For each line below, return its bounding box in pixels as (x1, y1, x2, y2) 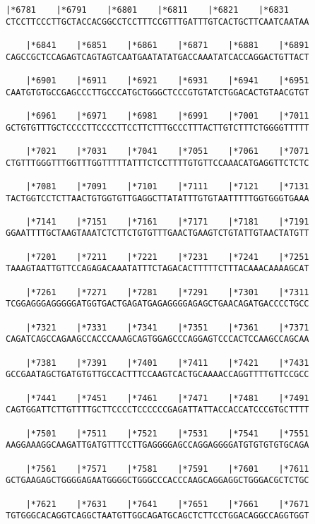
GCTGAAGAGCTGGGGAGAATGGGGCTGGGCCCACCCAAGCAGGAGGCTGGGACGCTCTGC (6, 475, 309, 486)
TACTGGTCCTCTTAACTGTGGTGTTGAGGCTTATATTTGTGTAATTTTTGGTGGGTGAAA (6, 193, 309, 203)
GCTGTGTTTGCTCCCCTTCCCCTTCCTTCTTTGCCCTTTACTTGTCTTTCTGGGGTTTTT (6, 122, 309, 133)
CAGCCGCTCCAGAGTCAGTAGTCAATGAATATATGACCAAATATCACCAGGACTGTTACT (6, 52, 309, 62)
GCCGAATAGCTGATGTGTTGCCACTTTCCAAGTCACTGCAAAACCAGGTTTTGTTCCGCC (6, 369, 309, 380)
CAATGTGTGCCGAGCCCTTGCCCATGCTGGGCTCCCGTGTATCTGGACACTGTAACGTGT (6, 87, 309, 97)
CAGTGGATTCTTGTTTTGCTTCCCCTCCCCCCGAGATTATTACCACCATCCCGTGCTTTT (6, 405, 309, 415)
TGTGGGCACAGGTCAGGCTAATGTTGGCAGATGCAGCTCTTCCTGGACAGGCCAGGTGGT (6, 511, 309, 521)
